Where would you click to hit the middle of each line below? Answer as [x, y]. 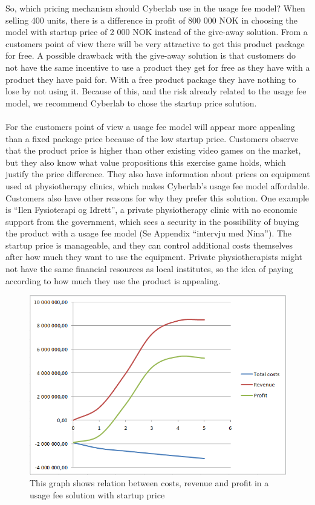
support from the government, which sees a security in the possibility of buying [152, 221]
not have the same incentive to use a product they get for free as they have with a [158, 67]
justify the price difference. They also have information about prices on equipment [158, 174]
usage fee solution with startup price [97, 495]
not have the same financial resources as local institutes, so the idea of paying [149, 269]
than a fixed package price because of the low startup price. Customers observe [152, 138]
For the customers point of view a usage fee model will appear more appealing [150, 126]
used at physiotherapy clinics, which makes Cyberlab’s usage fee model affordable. [158, 185]
